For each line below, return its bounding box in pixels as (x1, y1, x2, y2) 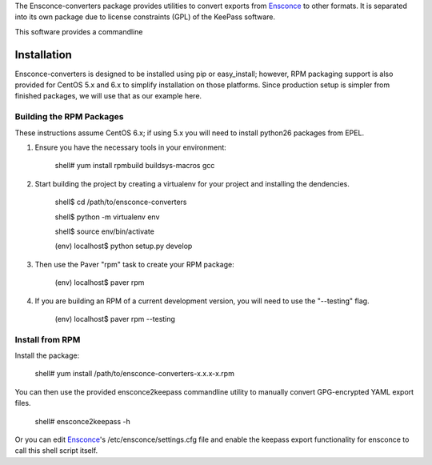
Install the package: (14, 351, 80, 360)
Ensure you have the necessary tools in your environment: (34, 142, 227, 152)
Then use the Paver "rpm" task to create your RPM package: (34, 259, 235, 269)
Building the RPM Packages (14, 111, 124, 122)
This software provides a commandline (14, 26, 143, 36)
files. (14, 399, 31, 408)
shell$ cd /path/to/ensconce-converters (54, 197, 187, 207)
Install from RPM (14, 334, 81, 345)
